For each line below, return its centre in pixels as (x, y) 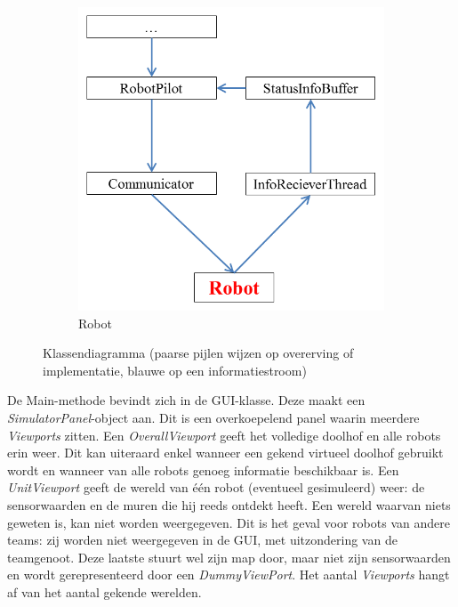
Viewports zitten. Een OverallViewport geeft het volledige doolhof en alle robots (224, 435)
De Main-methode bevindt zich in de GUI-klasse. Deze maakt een (186, 400)
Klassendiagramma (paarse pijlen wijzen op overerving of (198, 353)
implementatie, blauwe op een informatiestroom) (175, 370)
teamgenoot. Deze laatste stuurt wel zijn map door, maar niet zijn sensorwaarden (229, 557)
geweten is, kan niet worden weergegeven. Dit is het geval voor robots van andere (229, 522)
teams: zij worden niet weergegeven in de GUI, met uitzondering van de (202, 540)
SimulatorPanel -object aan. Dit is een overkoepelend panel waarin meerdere (213, 417)
